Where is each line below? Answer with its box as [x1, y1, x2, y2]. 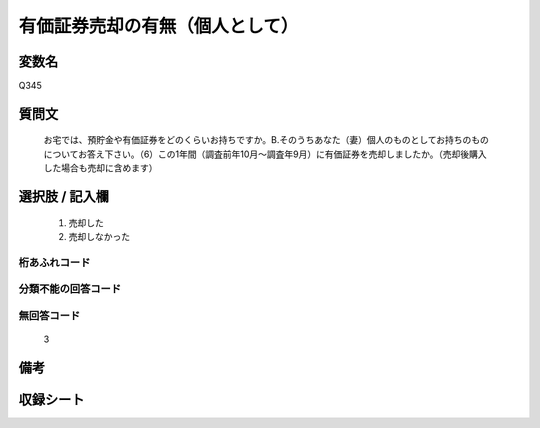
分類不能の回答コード [18, 282, 122, 296]
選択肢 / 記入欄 [18, 188, 110, 205]
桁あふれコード [18, 255, 91, 269]
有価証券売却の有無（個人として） [18, 15, 299, 37]
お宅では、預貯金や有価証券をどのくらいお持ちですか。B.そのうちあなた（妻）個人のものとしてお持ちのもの [43, 134, 490, 146]
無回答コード [18, 308, 81, 322]
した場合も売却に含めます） [43, 162, 158, 174]
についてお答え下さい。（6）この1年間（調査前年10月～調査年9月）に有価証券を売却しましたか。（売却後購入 [43, 148, 487, 160]
